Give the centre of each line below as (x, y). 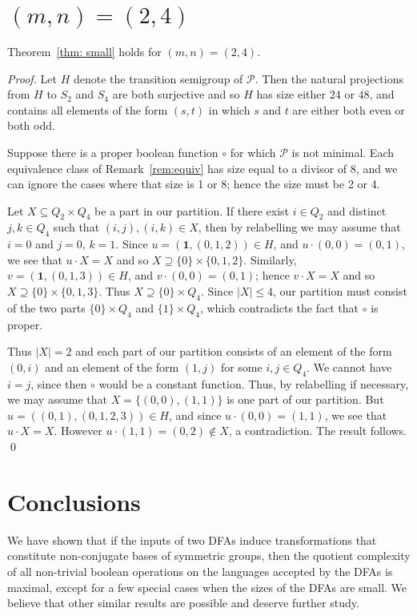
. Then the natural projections (329, 78)
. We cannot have (349, 366)
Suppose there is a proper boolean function (113, 152)
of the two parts (46, 307)
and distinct (357, 210)
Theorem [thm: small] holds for (84, 51)
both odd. (31, 125)
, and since (195, 415)
